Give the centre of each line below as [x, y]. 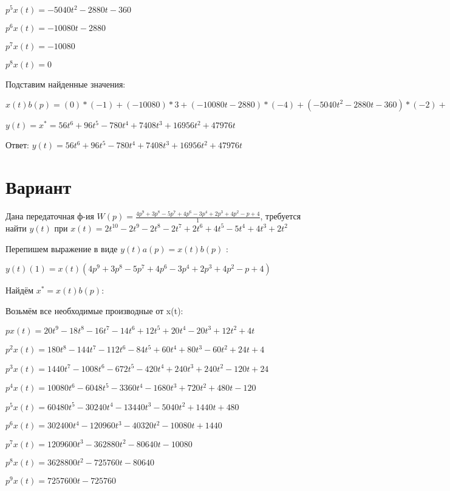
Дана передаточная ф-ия [50, 216]
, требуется [281, 216]
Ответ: [17, 145]
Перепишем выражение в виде [62, 248]
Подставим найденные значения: [66, 84]
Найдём [20, 290]
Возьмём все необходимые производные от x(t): [94, 310]
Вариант [39, 187]
